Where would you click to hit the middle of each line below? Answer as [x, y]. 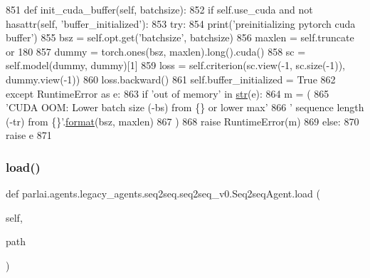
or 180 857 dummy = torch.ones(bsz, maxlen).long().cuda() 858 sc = [156, 51]
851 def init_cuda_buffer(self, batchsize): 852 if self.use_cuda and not [159, 9]
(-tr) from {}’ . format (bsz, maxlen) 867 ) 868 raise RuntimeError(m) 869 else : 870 [183, 121]
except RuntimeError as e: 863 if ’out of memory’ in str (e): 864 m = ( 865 [168, 93]
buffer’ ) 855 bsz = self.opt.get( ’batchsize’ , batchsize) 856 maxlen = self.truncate [180, 37]
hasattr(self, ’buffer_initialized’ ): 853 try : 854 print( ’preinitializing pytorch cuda [181, 23]
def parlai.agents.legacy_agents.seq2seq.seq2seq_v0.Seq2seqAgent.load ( [163, 194]
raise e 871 [29, 135]
